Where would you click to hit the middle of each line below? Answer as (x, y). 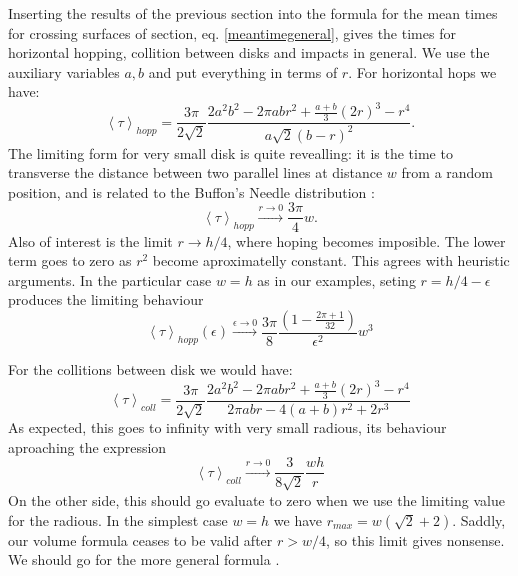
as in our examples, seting (336, 279)
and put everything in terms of (243, 71)
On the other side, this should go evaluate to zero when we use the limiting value (256, 499)
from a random (447, 172)
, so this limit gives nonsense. (415, 539)
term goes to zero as (70, 260)
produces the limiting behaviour (106, 299)
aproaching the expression (87, 446)
